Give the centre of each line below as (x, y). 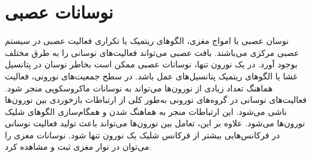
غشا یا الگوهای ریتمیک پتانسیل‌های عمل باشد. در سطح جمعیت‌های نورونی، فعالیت (151, 75)
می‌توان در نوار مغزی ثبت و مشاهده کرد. (78, 146)
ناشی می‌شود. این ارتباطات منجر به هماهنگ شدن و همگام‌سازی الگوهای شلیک (146, 111)
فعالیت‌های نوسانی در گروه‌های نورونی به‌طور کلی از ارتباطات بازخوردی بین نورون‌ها (156, 100)
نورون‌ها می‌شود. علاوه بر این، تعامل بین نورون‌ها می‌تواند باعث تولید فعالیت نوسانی (155, 123)
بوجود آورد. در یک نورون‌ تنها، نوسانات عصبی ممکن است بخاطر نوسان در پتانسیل (151, 64)
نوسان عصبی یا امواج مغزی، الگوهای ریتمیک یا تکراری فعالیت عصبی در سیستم (147, 41)
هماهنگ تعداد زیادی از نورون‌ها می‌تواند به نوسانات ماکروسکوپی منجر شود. (139, 88)
